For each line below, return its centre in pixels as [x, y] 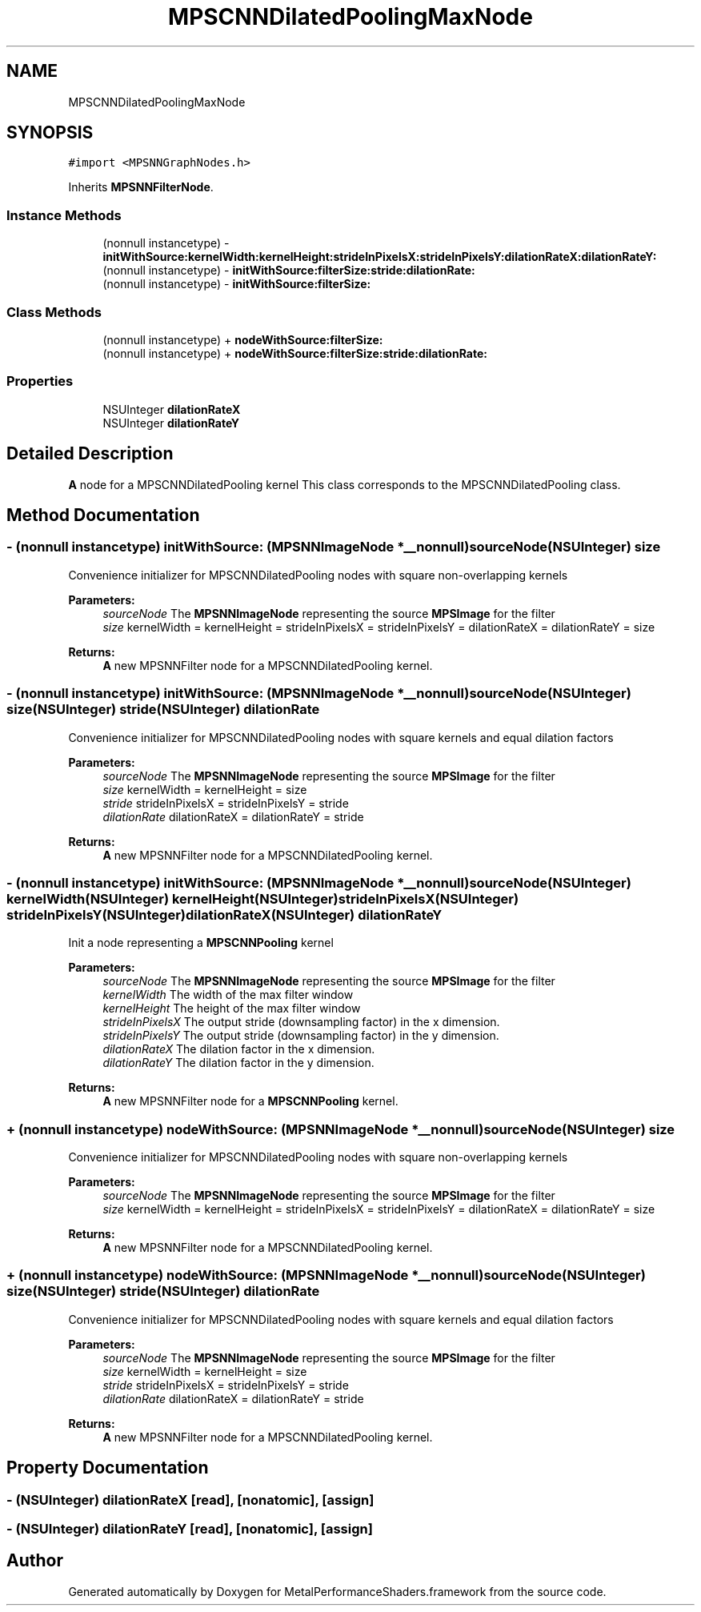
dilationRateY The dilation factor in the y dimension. [238, 1063]
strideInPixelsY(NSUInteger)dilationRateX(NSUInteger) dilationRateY [224, 914]
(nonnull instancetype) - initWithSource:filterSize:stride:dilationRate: [289, 271]
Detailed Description [90, 454]
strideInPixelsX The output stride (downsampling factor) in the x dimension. [301, 1022]
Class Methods [54, 312]
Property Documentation [108, 1468]
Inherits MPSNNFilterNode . [141, 187]
